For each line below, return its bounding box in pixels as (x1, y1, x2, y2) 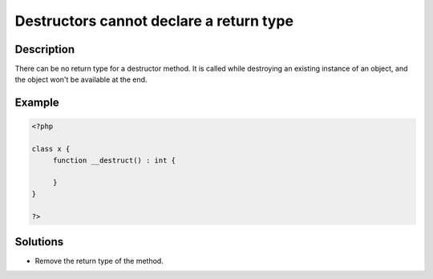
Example (14, 96, 59, 110)
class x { (31, 144, 71, 154)
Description (14, 42, 75, 56)
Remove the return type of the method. (34, 257, 164, 266)
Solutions (14, 235, 64, 249)
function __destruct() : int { (52, 156, 176, 164)
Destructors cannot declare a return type (14, 12, 294, 30)
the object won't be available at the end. (14, 75, 148, 84)
